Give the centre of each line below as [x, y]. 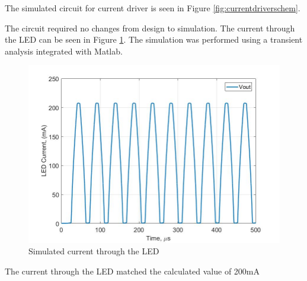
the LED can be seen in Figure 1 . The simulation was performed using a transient [154, 39]
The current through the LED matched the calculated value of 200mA [132, 271]
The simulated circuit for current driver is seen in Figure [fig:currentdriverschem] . [153, 8]
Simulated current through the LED [94, 251]
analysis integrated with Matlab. [64, 51]
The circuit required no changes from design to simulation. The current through [150, 28]
